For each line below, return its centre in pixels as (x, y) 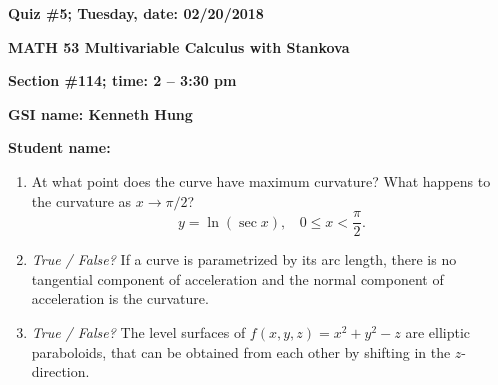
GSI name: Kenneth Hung (100, 113)
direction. (60, 371)
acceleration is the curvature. (120, 298)
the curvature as (81, 200)
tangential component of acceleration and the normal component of (237, 278)
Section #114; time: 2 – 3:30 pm (122, 80)
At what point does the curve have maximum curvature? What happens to (261, 180)
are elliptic (438, 332)
